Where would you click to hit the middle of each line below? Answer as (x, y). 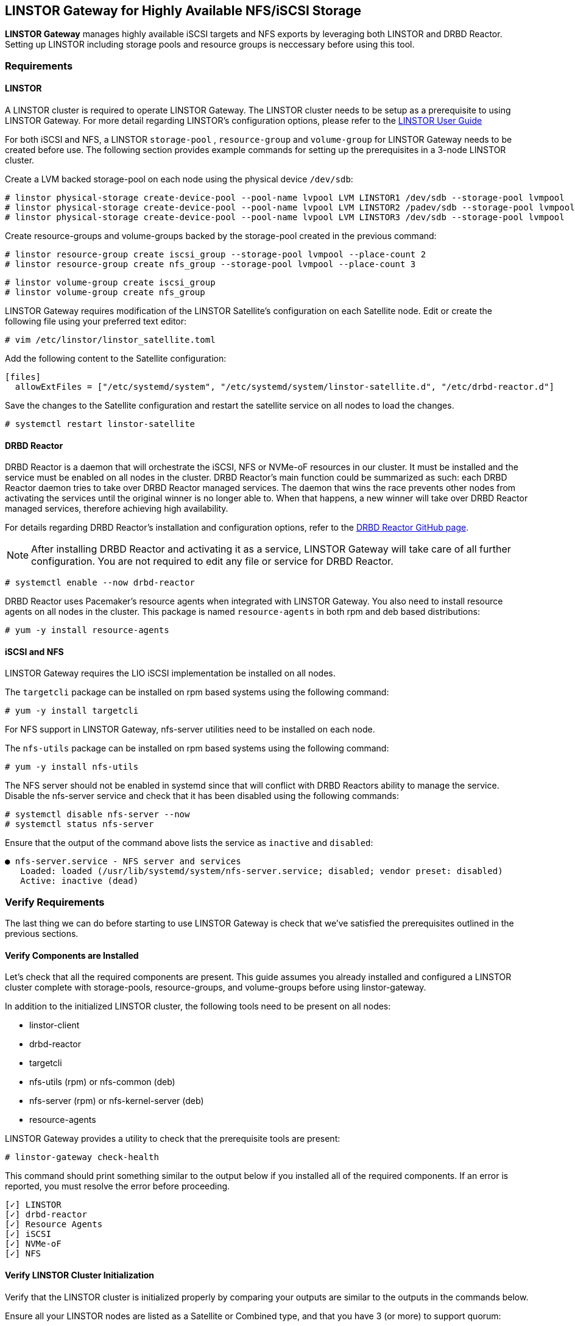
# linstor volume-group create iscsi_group (110, 283)
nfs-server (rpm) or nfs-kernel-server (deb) (117, 1101)
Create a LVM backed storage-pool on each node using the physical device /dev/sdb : (179, 179)
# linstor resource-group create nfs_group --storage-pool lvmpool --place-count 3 (210, 264)
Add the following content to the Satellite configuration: (116, 359)
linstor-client (55, 1025)
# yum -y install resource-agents (87, 630)
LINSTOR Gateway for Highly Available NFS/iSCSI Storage (183, 11)
